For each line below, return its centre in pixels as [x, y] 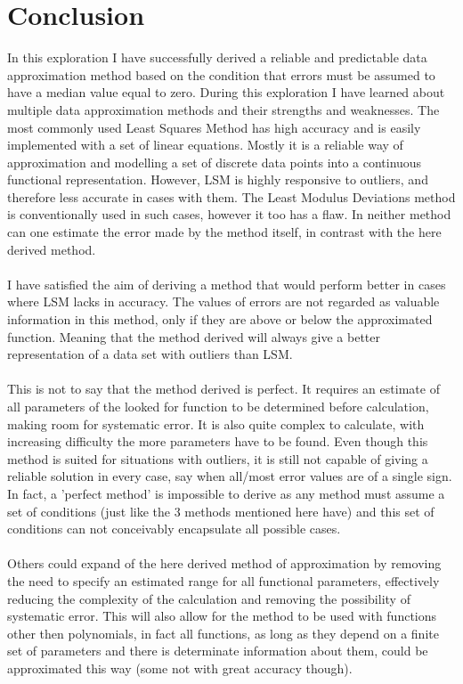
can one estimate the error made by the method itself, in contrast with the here [224, 232]
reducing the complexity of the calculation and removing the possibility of [209, 598]
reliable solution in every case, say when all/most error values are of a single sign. [230, 476]
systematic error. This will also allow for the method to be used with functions [222, 616]
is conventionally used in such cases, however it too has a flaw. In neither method [229, 214]
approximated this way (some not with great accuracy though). [180, 668]
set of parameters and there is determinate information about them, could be [218, 651]
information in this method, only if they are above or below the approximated [220, 319]
